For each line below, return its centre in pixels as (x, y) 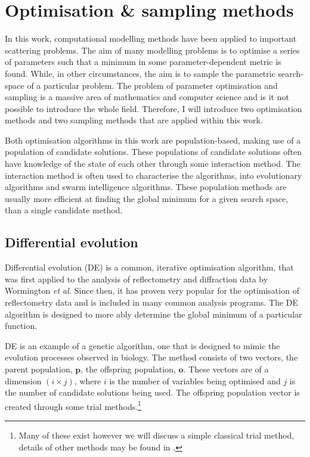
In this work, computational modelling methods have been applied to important (151, 38)
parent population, (39, 369)
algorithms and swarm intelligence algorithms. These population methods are (146, 187)
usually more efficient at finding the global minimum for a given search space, (147, 198)
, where (88, 380)
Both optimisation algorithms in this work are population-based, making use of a (153, 140)
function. (21, 326)
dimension (23, 380)
